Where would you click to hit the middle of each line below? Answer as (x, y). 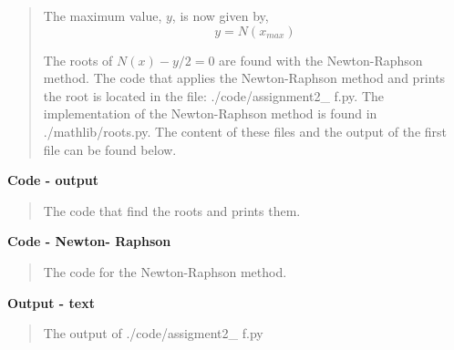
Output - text (51, 302)
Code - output (53, 180)
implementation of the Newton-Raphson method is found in (210, 113)
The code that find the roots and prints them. (172, 210)
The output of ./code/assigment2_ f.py (153, 333)
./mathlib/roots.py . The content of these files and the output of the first (245, 131)
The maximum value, (103, 15)
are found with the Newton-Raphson (321, 60)
